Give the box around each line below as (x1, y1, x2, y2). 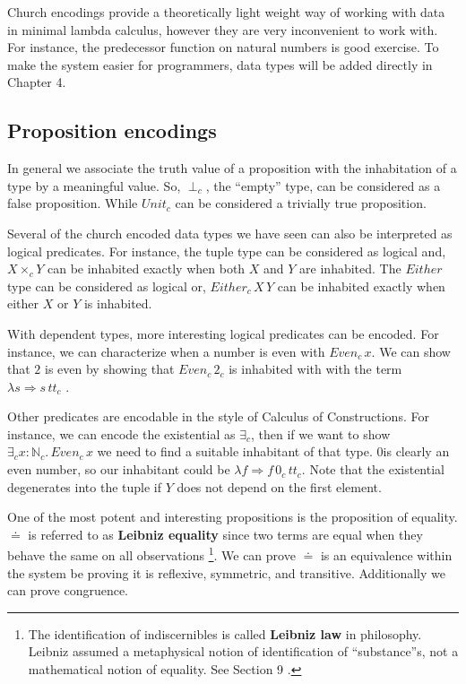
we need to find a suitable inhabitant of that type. (97, 442, 373, 461)
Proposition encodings (7, 117, 217, 144)
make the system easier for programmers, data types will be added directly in (7, 55, 433, 74)
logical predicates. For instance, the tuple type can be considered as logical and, (7, 241, 446, 260)
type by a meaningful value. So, (7, 176, 181, 195)
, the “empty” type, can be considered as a (205, 176, 441, 195)
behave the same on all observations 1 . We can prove (7, 543, 296, 565)
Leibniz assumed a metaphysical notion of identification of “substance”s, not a (28, 642, 459, 661)
